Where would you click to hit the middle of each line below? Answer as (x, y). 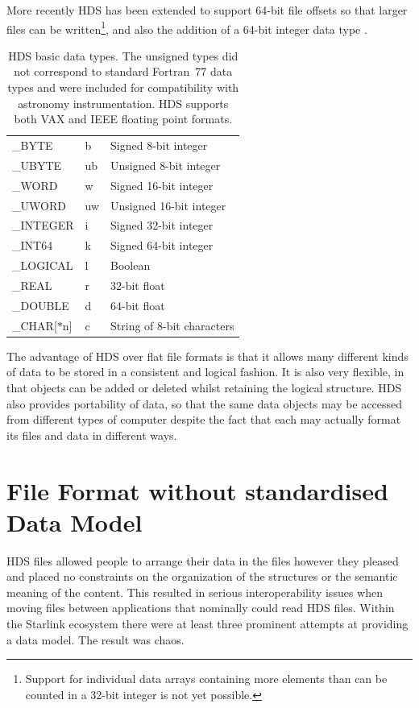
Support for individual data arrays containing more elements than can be (206, 679)
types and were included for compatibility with (123, 87)
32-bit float (138, 285)
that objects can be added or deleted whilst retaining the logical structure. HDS (204, 387)
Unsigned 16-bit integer (168, 205)
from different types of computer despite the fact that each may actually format (204, 419)
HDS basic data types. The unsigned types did (123, 55)
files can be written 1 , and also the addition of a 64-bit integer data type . (187, 27)
